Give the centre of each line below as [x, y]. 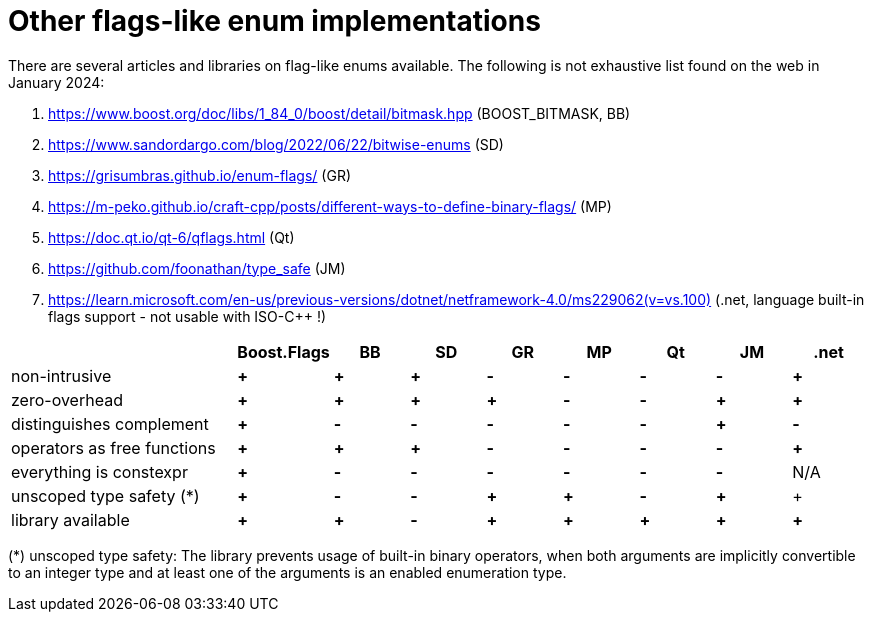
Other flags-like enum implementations [274, 21]
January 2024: [56, 82]
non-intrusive [61, 375]
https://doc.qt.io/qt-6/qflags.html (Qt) [171, 237]
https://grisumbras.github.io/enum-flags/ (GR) [199, 175]
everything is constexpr [99, 471]
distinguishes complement [110, 423]
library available [70, 519]
